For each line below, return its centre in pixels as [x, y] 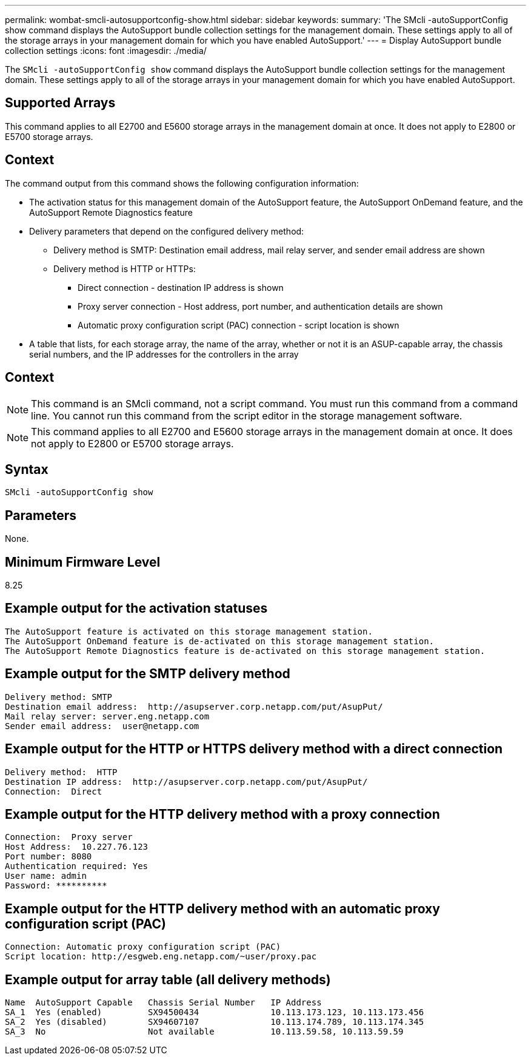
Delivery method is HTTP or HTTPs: [125, 268]
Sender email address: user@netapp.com [102, 726]
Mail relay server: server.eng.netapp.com [107, 716]
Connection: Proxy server [69, 837]
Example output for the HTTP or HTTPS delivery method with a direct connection [254, 749]
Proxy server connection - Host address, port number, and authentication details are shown [260, 306]
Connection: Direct [54, 791]
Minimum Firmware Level [83, 562]
